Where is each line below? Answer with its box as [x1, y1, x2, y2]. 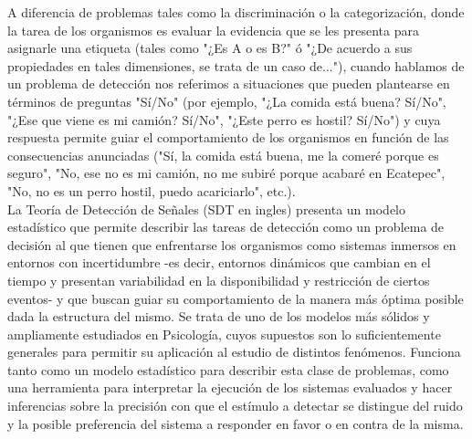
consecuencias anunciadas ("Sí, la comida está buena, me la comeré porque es [7, 145, 439, 164]
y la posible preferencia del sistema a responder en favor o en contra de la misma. [7, 413, 464, 433]
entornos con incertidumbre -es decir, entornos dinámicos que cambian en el [7, 253, 431, 272]
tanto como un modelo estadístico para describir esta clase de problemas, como [7, 360, 449, 379]
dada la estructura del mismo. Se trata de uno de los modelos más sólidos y [7, 307, 430, 326]
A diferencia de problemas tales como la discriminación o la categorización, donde [7, 3, 465, 21]
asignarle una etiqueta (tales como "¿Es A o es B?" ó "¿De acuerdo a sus [7, 38, 413, 57]
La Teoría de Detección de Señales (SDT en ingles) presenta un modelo [7, 199, 406, 218]
